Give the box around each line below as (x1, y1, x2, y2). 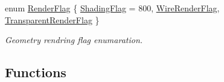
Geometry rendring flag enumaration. (5, 34, 143, 46)
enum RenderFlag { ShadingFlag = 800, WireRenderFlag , (5, 2, 220, 14)
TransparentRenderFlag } (5, 13, 100, 26)
